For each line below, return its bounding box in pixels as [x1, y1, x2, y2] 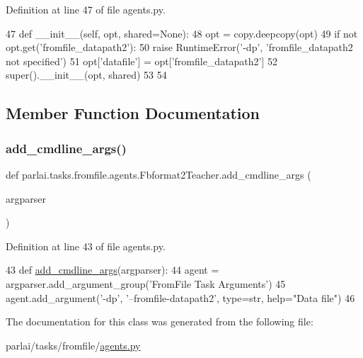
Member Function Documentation [6, 102, 260, 124]
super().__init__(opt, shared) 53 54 [6, 67, 167, 82]
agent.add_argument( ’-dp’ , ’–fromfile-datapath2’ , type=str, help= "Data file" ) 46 [6, 290, 355, 305]
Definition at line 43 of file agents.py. [6, 238, 166, 253]
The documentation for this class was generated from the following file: [6, 314, 313, 329]
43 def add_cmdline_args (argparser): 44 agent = [6, 262, 219, 277]
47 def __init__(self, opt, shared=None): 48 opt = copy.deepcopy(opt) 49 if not [6, 26, 358, 40]
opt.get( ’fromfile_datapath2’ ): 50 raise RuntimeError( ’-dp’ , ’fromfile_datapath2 [6, 40, 353, 55]
